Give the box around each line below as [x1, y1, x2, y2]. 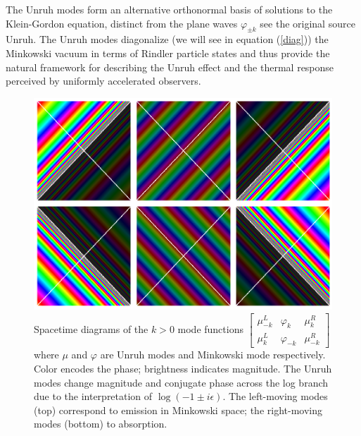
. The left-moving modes [222, 389, 328, 404]
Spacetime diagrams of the [34, 322, 148, 336]
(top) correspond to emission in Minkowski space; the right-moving [34, 402, 323, 417]
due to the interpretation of [34, 389, 153, 404]
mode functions [177, 322, 243, 336]
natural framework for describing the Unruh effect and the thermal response [6, 59, 334, 74]
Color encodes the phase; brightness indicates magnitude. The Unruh [34, 361, 332, 375]
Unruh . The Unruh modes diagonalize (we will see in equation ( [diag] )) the [6, 32, 329, 47]
